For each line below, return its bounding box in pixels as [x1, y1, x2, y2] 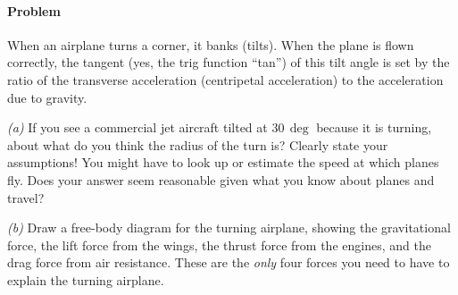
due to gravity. [7, 88, 87, 106]
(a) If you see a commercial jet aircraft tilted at [7, 118, 268, 137]
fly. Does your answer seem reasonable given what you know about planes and [7, 170, 435, 189]
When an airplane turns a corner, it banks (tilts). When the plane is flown [7, 35, 414, 54]
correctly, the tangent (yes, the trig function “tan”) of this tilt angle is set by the [7, 53, 450, 72]
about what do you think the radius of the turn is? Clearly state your [7, 135, 388, 154]
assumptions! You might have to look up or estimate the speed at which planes [7, 153, 439, 172]
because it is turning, [316, 118, 432, 137]
